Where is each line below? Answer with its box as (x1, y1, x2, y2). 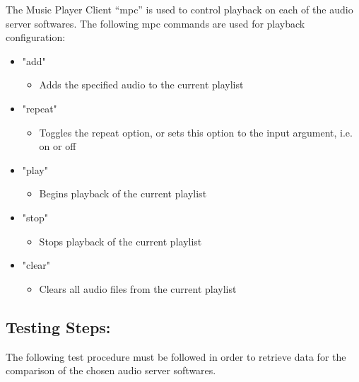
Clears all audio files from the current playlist (39, 281, 237, 296)
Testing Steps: (6, 316, 111, 337)
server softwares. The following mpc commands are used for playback (6, 16, 305, 30)
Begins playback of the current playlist (39, 186, 207, 201)
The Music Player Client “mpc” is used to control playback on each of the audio (6, 2, 353, 16)
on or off (39, 139, 76, 154)
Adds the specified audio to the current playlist (39, 77, 244, 92)
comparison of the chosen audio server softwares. (6, 363, 216, 378)
